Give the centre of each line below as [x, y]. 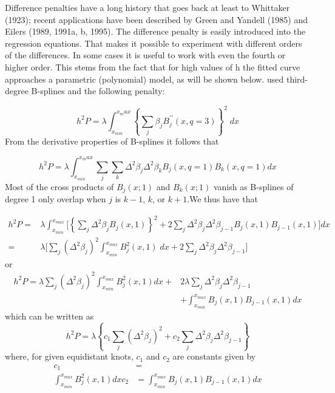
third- [297, 79]
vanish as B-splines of [253, 186]
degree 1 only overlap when [56, 199]
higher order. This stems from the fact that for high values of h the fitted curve [153, 67]
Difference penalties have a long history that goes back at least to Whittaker [147, 7]
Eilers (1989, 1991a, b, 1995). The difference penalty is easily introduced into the [155, 31]
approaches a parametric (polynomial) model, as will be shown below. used [144, 79]
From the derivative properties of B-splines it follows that [112, 141]
